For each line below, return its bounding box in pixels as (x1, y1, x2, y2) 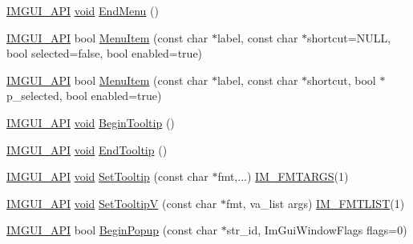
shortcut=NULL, (307, 29, 391, 46)
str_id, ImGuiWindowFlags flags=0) (226, 222, 407, 238)
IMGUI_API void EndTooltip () (6, 141, 168, 158)
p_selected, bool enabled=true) (6, 87, 162, 104)
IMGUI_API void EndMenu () (6, 2, 159, 18)
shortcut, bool (307, 71, 376, 88)
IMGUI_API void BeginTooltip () (6, 114, 175, 130)
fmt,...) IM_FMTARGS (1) (217, 168, 349, 185)
